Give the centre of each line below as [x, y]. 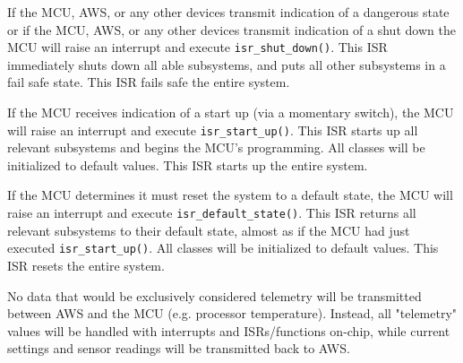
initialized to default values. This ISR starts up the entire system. [188, 164]
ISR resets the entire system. [86, 265]
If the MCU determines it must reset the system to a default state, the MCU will [230, 195]
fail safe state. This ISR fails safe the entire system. [149, 82]
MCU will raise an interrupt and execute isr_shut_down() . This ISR [197, 47]
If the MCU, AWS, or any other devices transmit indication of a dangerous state [228, 12]
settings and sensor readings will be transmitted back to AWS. [179, 348]
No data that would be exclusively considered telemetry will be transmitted [214, 295]
